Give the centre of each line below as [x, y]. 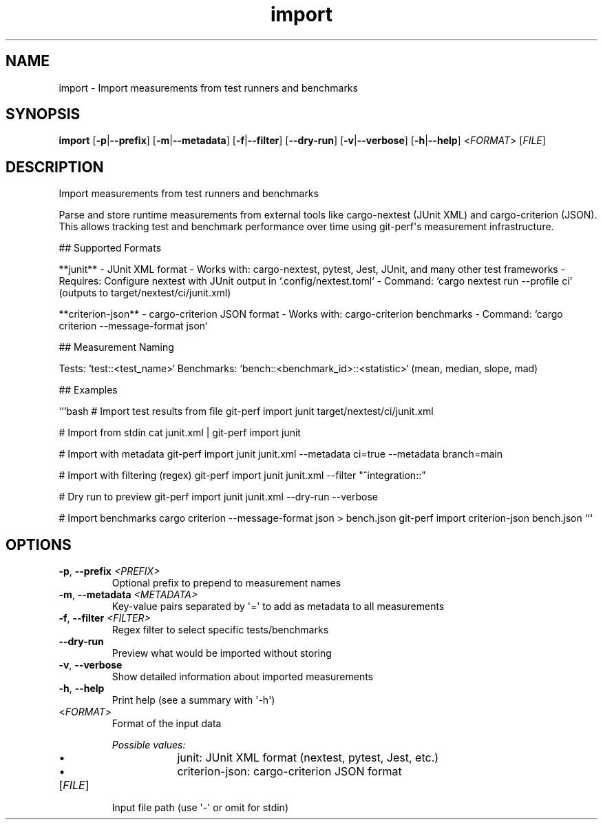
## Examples [88, 390]
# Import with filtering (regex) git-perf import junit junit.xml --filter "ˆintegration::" [242, 476]
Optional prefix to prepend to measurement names [226, 583]
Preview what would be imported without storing [222, 653]
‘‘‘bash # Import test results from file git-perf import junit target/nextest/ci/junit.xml [246, 411]
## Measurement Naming [116, 347]
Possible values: [149, 745]
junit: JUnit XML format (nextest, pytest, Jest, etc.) [308, 758]
